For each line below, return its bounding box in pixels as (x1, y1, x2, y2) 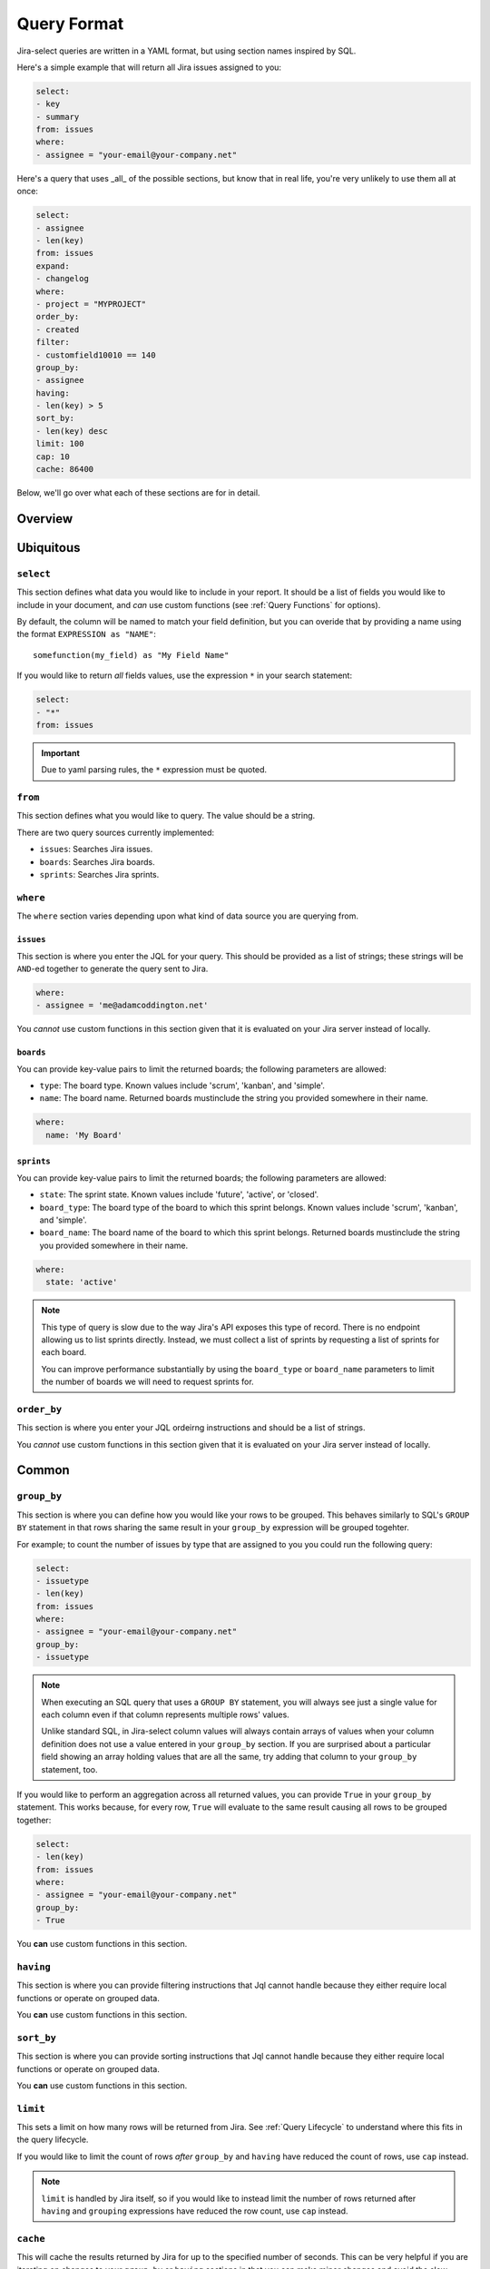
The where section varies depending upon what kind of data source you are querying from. (16, 910, 358, 921)
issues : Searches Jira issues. (39, 844, 153, 855)
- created (35, 324, 80, 335)
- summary (35, 112, 80, 122)
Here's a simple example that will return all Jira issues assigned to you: (16, 62, 281, 73)
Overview (16, 511, 73, 526)
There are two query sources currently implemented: (16, 827, 215, 838)
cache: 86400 (35, 464, 94, 475)
